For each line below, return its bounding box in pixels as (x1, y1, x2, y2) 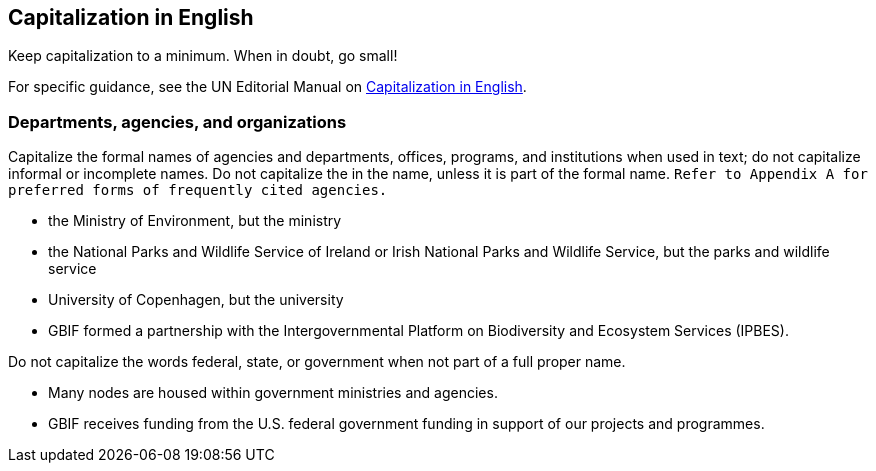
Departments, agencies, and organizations (8, 111, 347, 132)
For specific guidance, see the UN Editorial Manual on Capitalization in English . (8, 78, 527, 96)
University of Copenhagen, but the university (48, 291, 344, 309)
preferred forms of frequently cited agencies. (8, 182, 388, 199)
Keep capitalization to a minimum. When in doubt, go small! (8, 47, 398, 65)
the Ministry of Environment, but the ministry (48, 212, 342, 230)
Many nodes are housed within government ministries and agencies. (48, 384, 498, 402)
